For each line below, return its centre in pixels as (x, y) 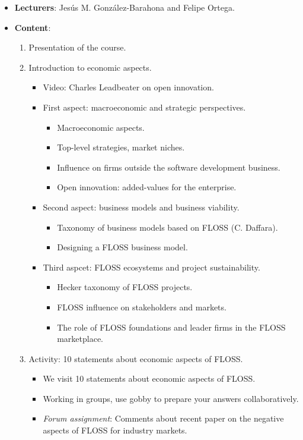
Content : (33, 27)
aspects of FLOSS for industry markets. (115, 430)
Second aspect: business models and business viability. (141, 207)
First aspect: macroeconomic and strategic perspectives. (144, 107)
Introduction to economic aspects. (90, 67)
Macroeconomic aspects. (101, 127)
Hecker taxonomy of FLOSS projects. (125, 287)
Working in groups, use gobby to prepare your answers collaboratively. (171, 398)
